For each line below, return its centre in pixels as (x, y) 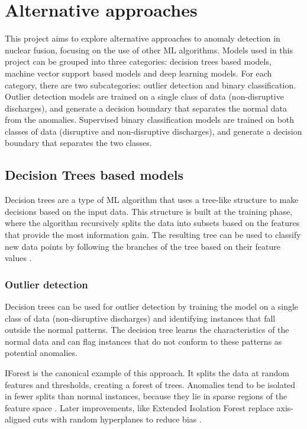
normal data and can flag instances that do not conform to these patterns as (143, 341)
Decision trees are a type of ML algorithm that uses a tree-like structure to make (152, 200)
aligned (18, 419)
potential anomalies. (41, 353)
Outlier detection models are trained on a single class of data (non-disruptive (144, 96)
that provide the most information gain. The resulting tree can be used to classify (153, 235)
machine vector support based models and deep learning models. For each (138, 73)
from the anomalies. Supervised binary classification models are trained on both (150, 120)
